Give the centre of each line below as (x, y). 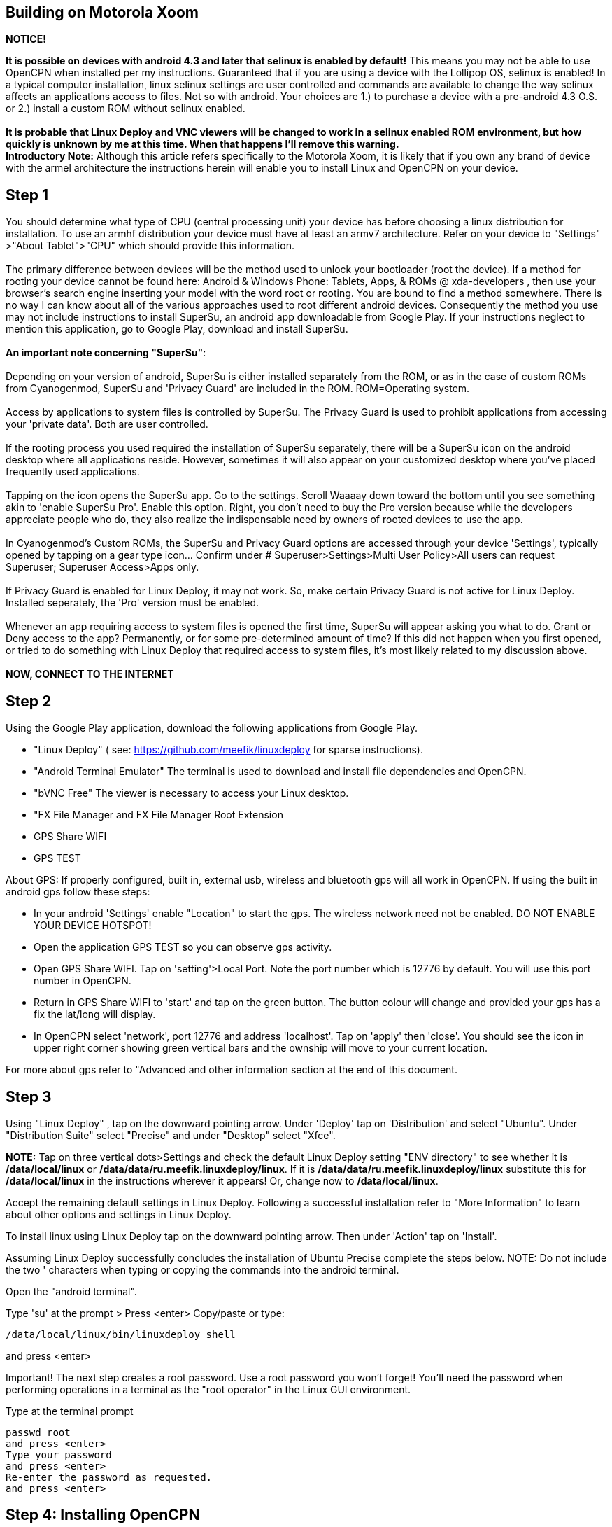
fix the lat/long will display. (95, 1014)
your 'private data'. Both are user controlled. (107, 424)
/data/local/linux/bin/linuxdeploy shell (121, 1334)
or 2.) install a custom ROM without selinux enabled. (126, 109)
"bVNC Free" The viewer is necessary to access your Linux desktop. (191, 793)
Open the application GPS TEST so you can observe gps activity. (183, 947)
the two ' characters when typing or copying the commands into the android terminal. (202, 1269)
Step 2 (29, 701)
